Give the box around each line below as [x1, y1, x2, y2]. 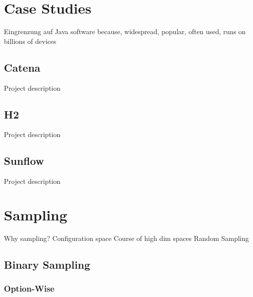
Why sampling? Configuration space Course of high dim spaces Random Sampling [4, 233, 249, 243]
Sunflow [4, 153, 44, 168]
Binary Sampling [4, 257, 90, 272]
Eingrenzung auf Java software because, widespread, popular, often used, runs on [4, 26, 246, 37]
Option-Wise [4, 282, 54, 295]
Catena [4, 59, 40, 75]
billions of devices [4, 36, 56, 46]
